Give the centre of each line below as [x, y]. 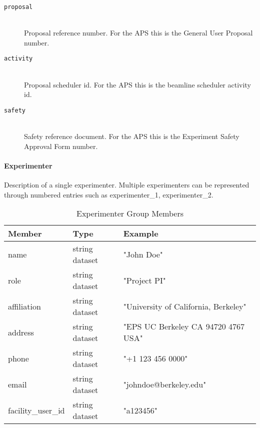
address [21, 332]
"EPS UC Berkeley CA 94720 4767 [184, 326]
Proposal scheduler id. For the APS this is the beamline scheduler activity [137, 84]
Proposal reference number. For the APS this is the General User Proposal [138, 33]
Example [141, 233]
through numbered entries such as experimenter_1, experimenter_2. [109, 194]
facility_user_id [36, 410]
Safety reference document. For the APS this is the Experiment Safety [132, 136]
